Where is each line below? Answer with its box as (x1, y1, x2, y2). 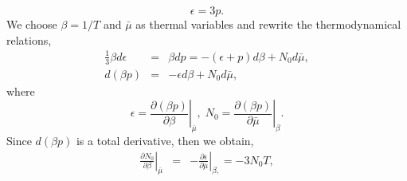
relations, (6, 31, 52, 48)
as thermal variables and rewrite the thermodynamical (135, 16, 401, 32)
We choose (6, 16, 57, 32)
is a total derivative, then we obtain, (76, 132, 254, 148)
